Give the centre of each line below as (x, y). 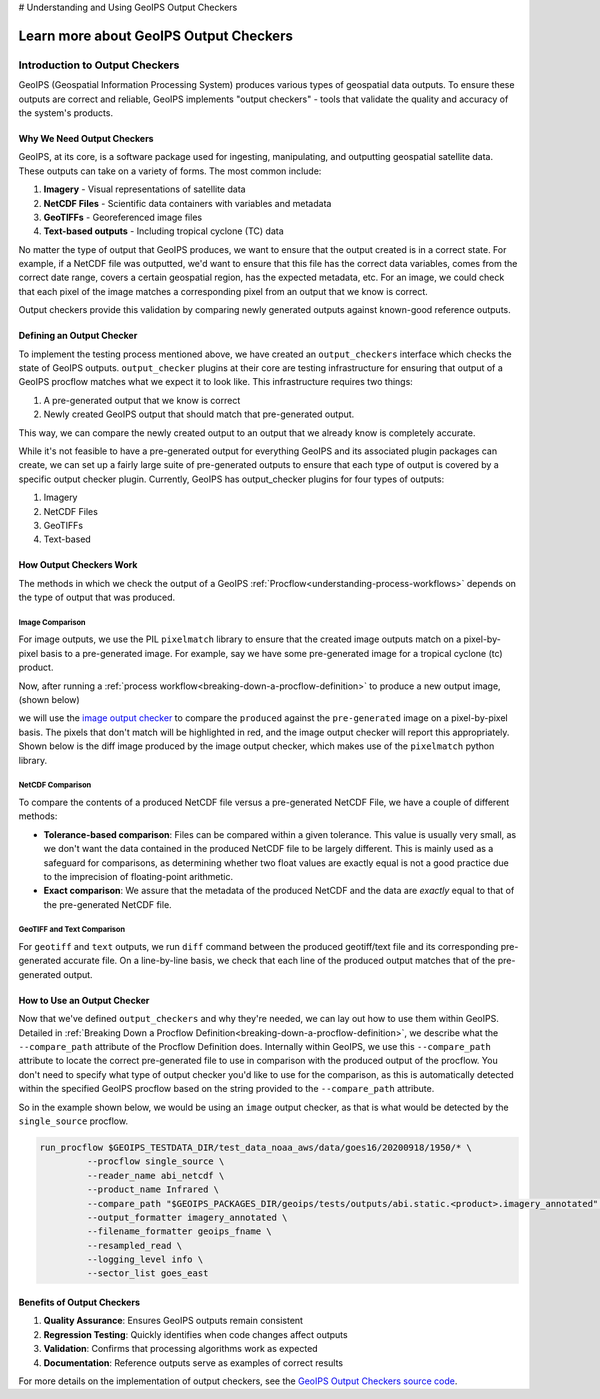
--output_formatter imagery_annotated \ (187, 1217)
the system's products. (66, 112)
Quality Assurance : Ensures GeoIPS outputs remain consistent (173, 1321)
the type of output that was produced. (96, 597)
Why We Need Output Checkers (86, 138)
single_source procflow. (73, 1121)
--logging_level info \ (145, 1259)
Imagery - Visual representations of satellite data (144, 189)
